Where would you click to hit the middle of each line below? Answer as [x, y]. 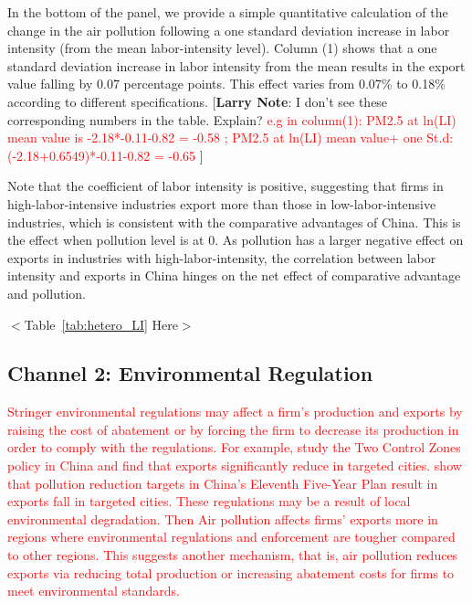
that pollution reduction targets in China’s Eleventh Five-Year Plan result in [223, 483]
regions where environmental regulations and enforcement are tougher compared [231, 537]
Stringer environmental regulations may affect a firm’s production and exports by [235, 412]
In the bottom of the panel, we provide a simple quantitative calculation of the [228, 12]
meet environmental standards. [94, 591]
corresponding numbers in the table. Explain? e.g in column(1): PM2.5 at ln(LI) [232, 119]
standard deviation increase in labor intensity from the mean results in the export [236, 65]
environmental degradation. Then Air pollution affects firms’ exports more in [223, 518]
